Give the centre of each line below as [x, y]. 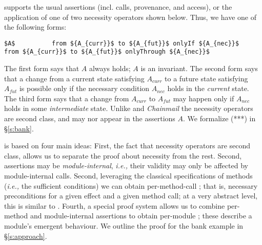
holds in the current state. [208, 88]
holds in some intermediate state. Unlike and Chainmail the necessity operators [129, 108]
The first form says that [42, 68]
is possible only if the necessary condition [84, 88]
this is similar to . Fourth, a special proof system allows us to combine [115, 205]
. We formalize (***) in [219, 118]
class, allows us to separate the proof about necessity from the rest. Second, [123, 155]
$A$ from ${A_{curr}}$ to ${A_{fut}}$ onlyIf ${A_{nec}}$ [122, 43]
